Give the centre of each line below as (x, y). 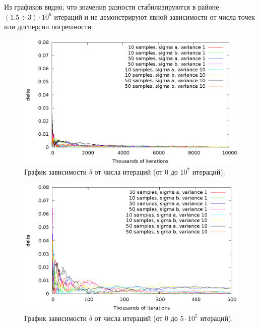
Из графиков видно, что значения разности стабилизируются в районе (112, 7)
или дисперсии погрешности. (49, 26)
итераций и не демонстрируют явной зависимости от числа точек (154, 16)
